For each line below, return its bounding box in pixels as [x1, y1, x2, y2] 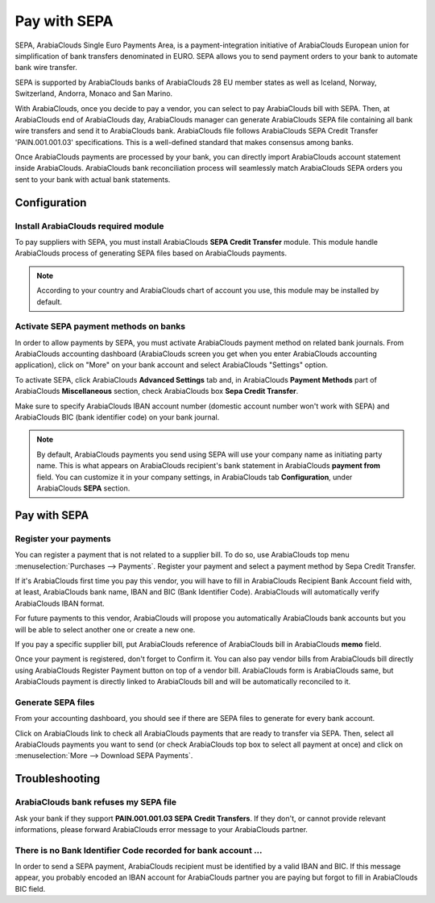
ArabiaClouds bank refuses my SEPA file [14, 797, 177, 808]
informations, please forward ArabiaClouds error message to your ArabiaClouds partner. [14, 824, 308, 834]
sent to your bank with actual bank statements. [14, 174, 171, 184]
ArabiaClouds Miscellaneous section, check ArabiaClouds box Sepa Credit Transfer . [14, 387, 299, 396]
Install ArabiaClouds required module [14, 220, 164, 231]
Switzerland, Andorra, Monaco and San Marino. [14, 89, 173, 98]
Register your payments [14, 532, 112, 544]
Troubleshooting [14, 772, 101, 785]
